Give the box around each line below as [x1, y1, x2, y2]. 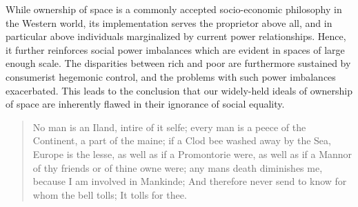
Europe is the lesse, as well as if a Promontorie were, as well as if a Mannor [32, 146, 352, 161]
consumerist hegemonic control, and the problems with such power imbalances [6, 69, 336, 83]
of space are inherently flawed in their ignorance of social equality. [6, 97, 285, 111]
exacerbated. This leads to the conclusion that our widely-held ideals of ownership [6, 83, 352, 97]
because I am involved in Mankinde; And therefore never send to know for [32, 174, 347, 188]
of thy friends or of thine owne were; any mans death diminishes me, [32, 160, 323, 175]
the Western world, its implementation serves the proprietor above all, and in [6, 15, 332, 30]
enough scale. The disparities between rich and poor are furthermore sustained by [6, 56, 351, 70]
